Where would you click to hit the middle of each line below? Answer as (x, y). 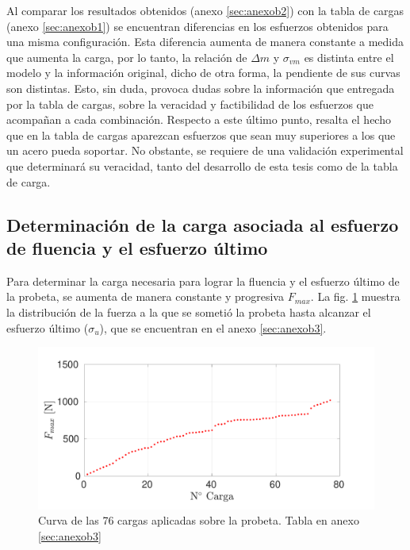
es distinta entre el (349, 57)
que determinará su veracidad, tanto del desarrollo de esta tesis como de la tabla (202, 165)
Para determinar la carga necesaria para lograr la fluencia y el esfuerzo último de (203, 281)
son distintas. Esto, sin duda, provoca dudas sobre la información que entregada (201, 88)
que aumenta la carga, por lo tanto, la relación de (127, 57)
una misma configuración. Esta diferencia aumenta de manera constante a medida (205, 42)
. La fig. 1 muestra (355, 296)
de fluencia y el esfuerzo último (137, 247)
